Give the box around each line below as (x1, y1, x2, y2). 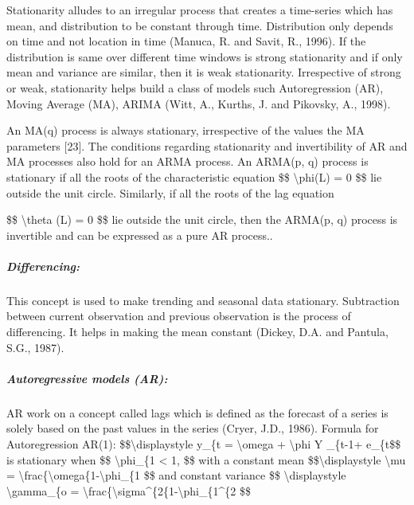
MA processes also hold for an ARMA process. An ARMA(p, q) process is (6, 153, 369, 170)
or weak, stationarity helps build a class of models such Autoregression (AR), (6, 79, 384, 96)
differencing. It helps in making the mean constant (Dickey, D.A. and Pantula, (6, 323, 389, 340)
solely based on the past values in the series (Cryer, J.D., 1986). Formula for (6, 420, 379, 436)
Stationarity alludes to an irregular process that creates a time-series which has (6, 2, 393, 18)
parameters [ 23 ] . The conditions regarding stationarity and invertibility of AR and (6, 137, 408, 154)
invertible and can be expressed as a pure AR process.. (6, 226, 273, 243)
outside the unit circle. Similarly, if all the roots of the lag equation (6, 184, 334, 201)
